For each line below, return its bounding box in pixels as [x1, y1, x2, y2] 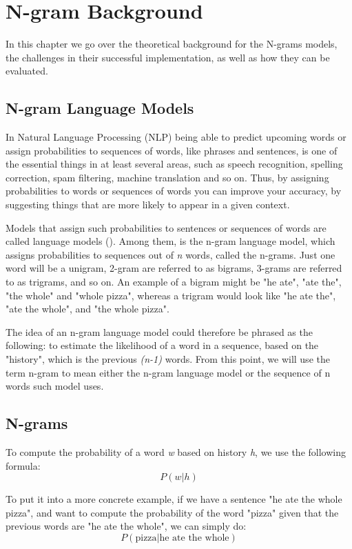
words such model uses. [6, 379, 104, 393]
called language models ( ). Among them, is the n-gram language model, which [6, 234, 335, 248]
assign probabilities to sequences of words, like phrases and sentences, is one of [6, 143, 338, 157]
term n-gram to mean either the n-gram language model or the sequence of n [6, 365, 331, 379]
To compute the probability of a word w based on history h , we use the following [6, 445, 346, 459]
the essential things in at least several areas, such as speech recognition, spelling [6, 157, 343, 171]
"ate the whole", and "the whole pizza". [6, 301, 169, 316]
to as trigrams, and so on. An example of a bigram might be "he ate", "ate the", [6, 274, 342, 289]
